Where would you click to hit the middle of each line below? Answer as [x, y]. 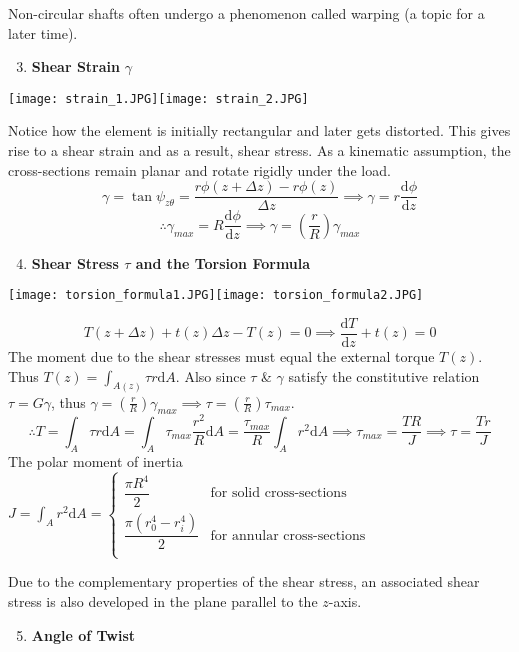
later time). [43, 32]
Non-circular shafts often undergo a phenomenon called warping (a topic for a [246, 13]
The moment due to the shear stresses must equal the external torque [221, 356]
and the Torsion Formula [223, 262]
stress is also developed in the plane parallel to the [163, 601]
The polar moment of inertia [95, 460]
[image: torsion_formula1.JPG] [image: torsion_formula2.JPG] [216, 295]
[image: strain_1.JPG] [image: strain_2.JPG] [158, 98]
